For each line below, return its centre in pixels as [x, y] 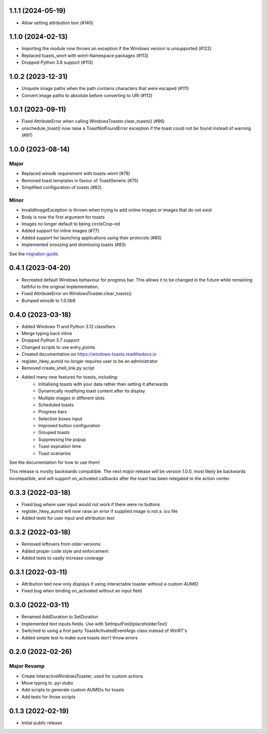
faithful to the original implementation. [60, 287]
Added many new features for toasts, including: [70, 377]
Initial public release [42, 723]
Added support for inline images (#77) [60, 231]
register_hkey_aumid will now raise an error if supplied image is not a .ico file [100, 511]
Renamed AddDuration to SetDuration [60, 617]
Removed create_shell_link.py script [58, 368]
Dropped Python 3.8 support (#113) [57, 62]
